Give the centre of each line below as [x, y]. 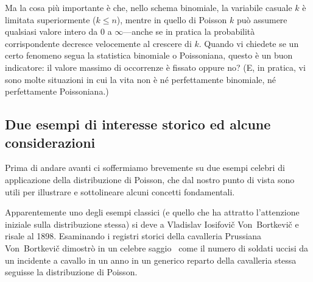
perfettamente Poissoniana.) [57, 91]
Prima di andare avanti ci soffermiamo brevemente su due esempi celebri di [145, 168]
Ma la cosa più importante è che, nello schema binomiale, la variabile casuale [149, 7]
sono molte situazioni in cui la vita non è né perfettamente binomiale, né [141, 79]
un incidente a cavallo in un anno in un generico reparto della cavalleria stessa [151, 260]
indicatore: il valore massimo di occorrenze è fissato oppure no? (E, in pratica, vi [155, 67]
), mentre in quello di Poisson [172, 19]
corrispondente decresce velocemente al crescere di [98, 43]
